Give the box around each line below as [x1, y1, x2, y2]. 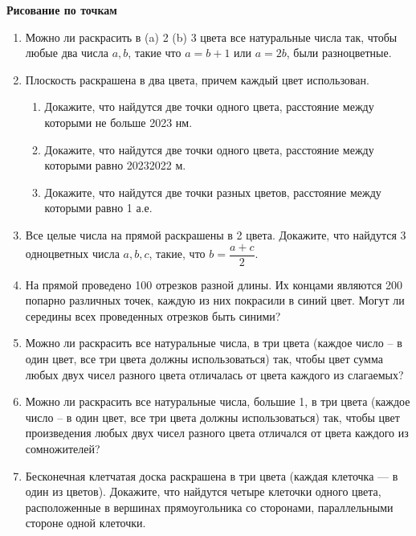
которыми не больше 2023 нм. [44, 113, 193, 130]
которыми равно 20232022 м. [44, 157, 186, 174]
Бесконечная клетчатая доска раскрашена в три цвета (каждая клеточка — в [25, 467, 398, 484]
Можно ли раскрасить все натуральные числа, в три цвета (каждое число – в [25, 334, 402, 351]
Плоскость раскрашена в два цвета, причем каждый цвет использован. [25, 71, 369, 88]
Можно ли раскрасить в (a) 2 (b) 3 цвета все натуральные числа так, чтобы [25, 28, 398, 45]
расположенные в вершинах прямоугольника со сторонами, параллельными [25, 498, 394, 515]
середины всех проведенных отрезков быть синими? [25, 307, 281, 324]
